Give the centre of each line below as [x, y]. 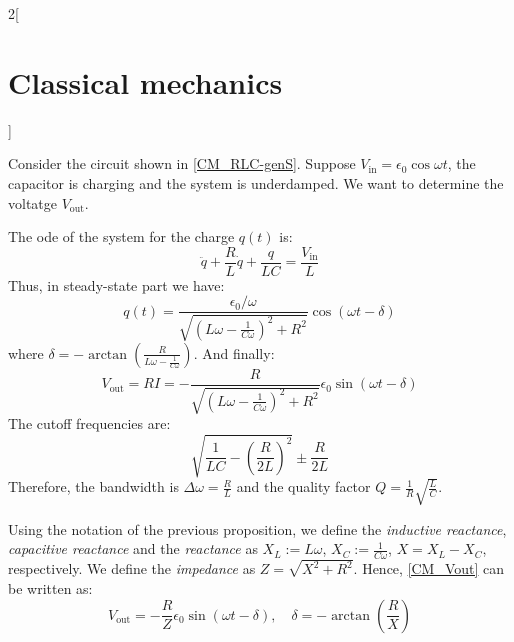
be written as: [50, 587]
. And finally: [234, 352]
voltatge [32, 202]
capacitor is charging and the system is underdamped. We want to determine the [256, 182]
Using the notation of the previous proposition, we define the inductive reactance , [257, 528]
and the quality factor [303, 486]
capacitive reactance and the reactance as [133, 548]
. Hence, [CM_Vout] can [429, 568]
